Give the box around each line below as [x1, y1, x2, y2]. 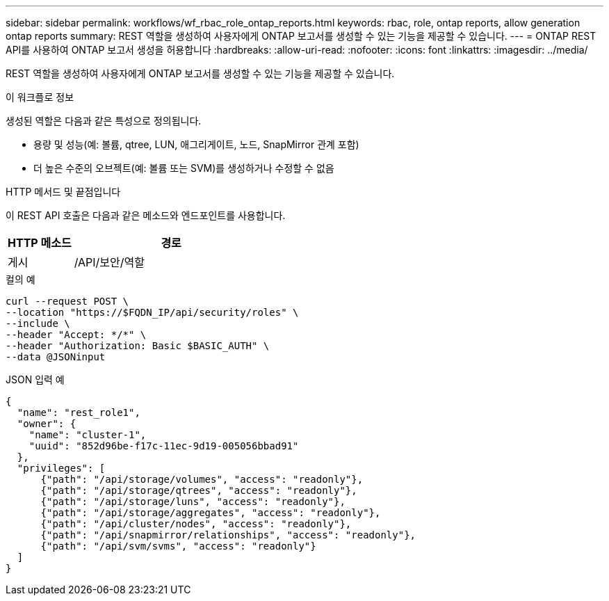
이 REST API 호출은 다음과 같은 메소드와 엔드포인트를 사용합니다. [6, 209, 286, 221]
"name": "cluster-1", [29, 429, 147, 440]
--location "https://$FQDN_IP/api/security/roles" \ [6, 307, 299, 318]
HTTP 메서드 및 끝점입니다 [6, 186, 121, 198]
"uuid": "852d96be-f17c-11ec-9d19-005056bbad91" [29, 440, 299, 451]
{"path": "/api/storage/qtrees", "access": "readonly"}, [40, 485, 357, 496]
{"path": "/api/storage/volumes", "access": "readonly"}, [40, 474, 364, 485]
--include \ [6, 318, 70, 329]
